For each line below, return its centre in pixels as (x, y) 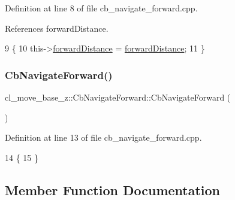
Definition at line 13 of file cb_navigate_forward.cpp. (103, 137)
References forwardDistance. (57, 28)
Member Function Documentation (113, 190)
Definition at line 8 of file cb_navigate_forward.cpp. (101, 8)
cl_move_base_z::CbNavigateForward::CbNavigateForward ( (118, 97)
